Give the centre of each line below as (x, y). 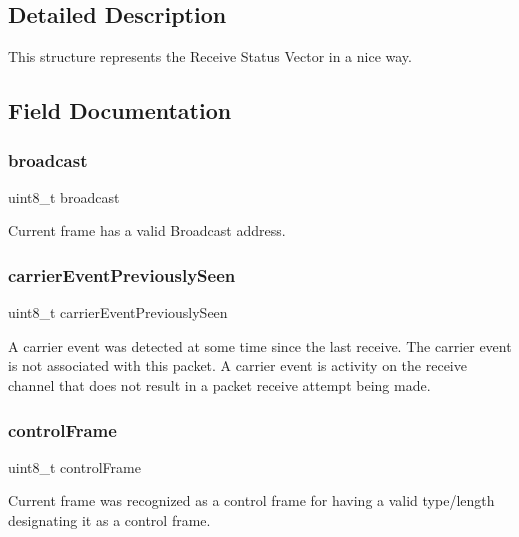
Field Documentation (120, 110)
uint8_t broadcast (64, 196)
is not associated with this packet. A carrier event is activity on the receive (237, 365)
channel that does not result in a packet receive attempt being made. (219, 384)
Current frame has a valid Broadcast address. (147, 230)
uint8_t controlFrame (74, 466)
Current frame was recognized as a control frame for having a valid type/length (251, 500)
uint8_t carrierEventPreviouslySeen (118, 312)
